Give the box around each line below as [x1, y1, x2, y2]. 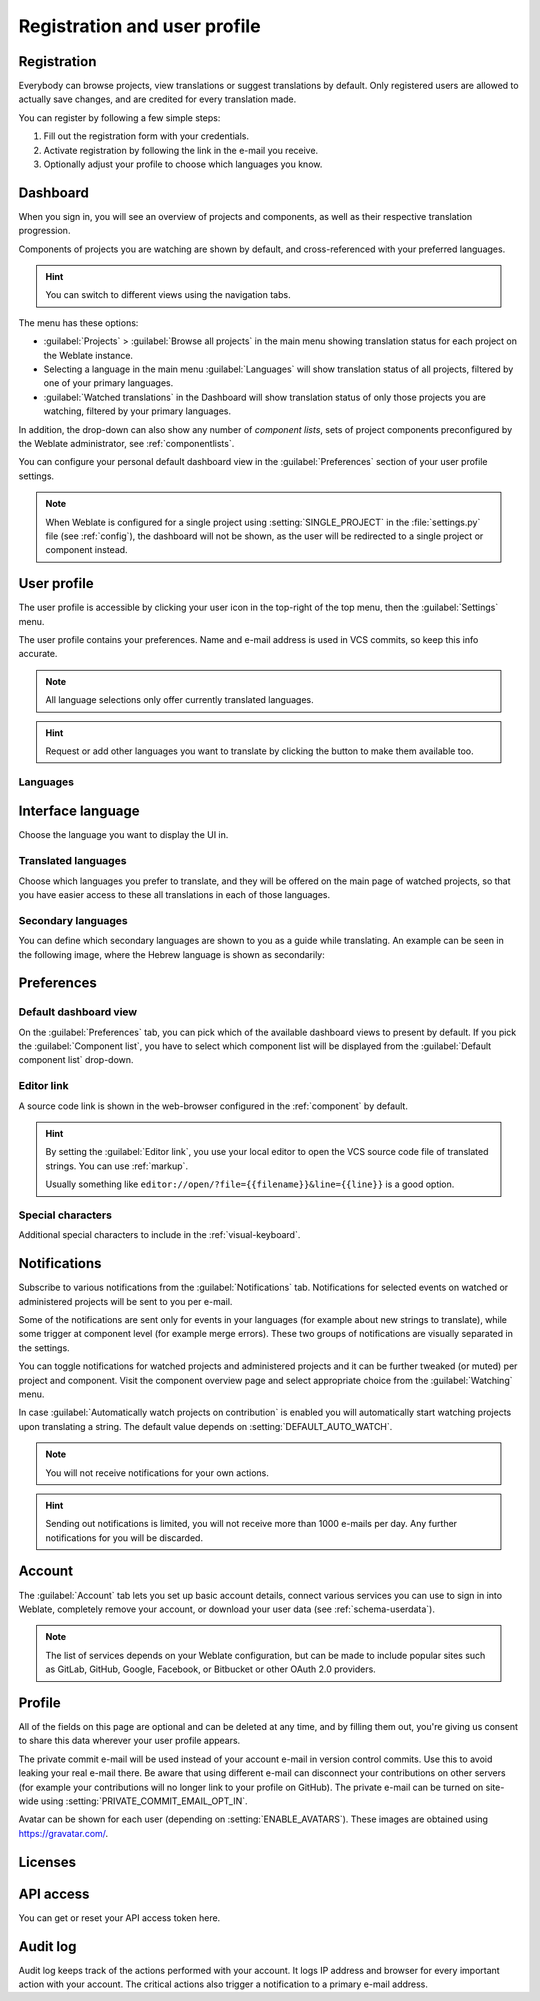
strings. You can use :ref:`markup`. [45, 1160, 189, 1172]
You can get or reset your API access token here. [18, 1911, 221, 1924]
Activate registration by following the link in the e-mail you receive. [43, 144, 319, 156]
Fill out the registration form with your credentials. [43, 130, 250, 142]
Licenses [18, 1853, 77, 1870]
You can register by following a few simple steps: [18, 111, 221, 124]
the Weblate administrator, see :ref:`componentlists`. [18, 438, 235, 449]
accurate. [18, 648, 58, 660]
